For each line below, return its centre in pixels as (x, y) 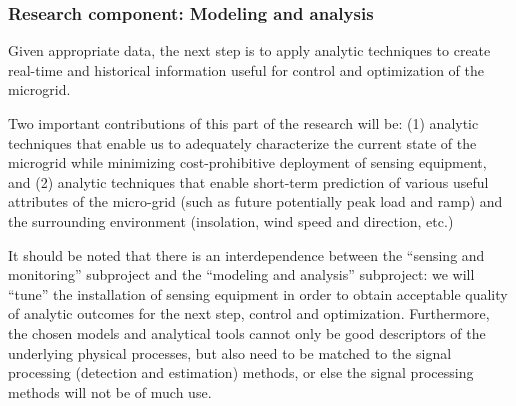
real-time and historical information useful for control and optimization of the (246, 69)
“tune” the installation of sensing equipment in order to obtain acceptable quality (258, 293)
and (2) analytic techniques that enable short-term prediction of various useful (248, 181)
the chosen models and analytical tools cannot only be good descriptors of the (247, 332)
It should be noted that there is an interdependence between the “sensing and (246, 254)
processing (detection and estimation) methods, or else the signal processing (241, 372)
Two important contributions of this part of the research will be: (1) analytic (243, 123)
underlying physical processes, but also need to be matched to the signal (230, 352)
